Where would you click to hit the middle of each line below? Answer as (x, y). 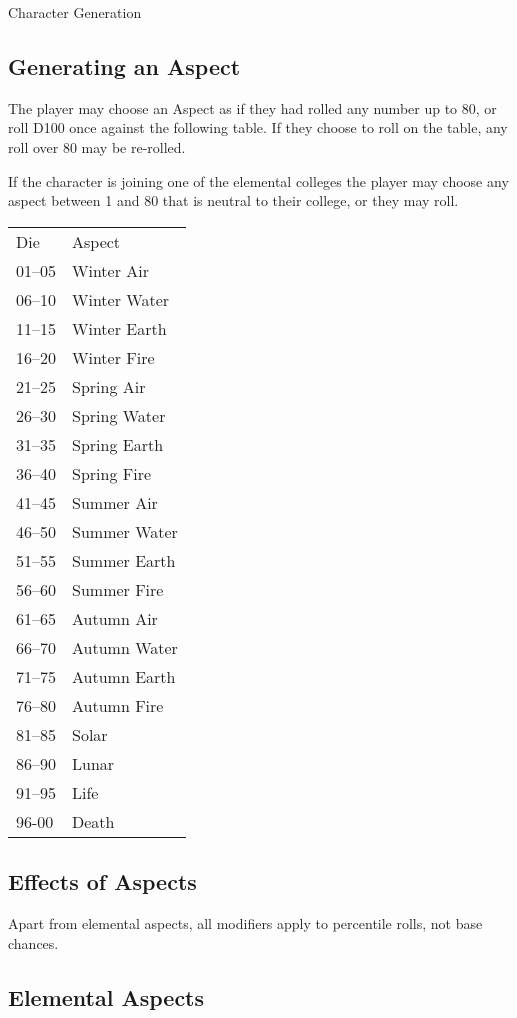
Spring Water (119, 415)
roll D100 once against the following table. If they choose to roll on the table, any (258, 127)
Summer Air (115, 502)
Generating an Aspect (124, 65)
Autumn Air (115, 618)
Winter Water (121, 299)
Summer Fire (118, 589)
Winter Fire (113, 357)
